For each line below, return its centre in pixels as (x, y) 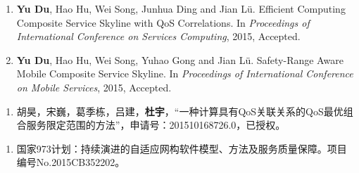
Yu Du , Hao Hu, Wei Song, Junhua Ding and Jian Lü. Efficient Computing (181, 8)
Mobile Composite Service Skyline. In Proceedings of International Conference (185, 73)
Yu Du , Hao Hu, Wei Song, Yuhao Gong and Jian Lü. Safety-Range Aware (180, 59)
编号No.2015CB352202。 (71, 162)
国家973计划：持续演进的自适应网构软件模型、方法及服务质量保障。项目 (182, 148)
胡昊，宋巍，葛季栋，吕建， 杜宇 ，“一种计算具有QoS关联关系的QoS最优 (180, 111)
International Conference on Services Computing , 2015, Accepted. (158, 36)
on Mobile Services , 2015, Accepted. (94, 87)
